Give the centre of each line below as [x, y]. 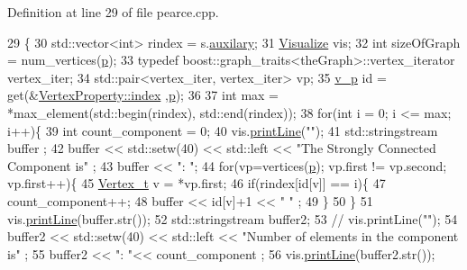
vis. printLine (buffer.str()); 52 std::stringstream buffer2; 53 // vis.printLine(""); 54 [233, 218]
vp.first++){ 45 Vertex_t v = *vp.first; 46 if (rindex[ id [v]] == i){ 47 [197, 183]
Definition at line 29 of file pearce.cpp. [113, 12]
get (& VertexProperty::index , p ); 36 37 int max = [143, 95]
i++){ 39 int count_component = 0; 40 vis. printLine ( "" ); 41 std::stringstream [223, 130]
